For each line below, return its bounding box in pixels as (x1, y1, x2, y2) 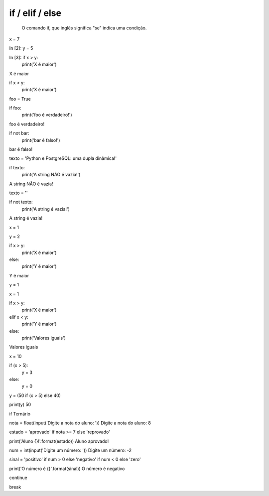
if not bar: (9, 130, 29, 136)
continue (9, 475, 27, 481)
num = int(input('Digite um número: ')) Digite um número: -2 (9, 447, 132, 453)
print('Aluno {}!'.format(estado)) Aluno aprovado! (9, 438, 109, 444)
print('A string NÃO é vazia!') (21, 172, 81, 178)
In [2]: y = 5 (9, 45, 33, 51)
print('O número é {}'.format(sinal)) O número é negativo (9, 466, 125, 472)
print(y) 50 (9, 401, 31, 408)
